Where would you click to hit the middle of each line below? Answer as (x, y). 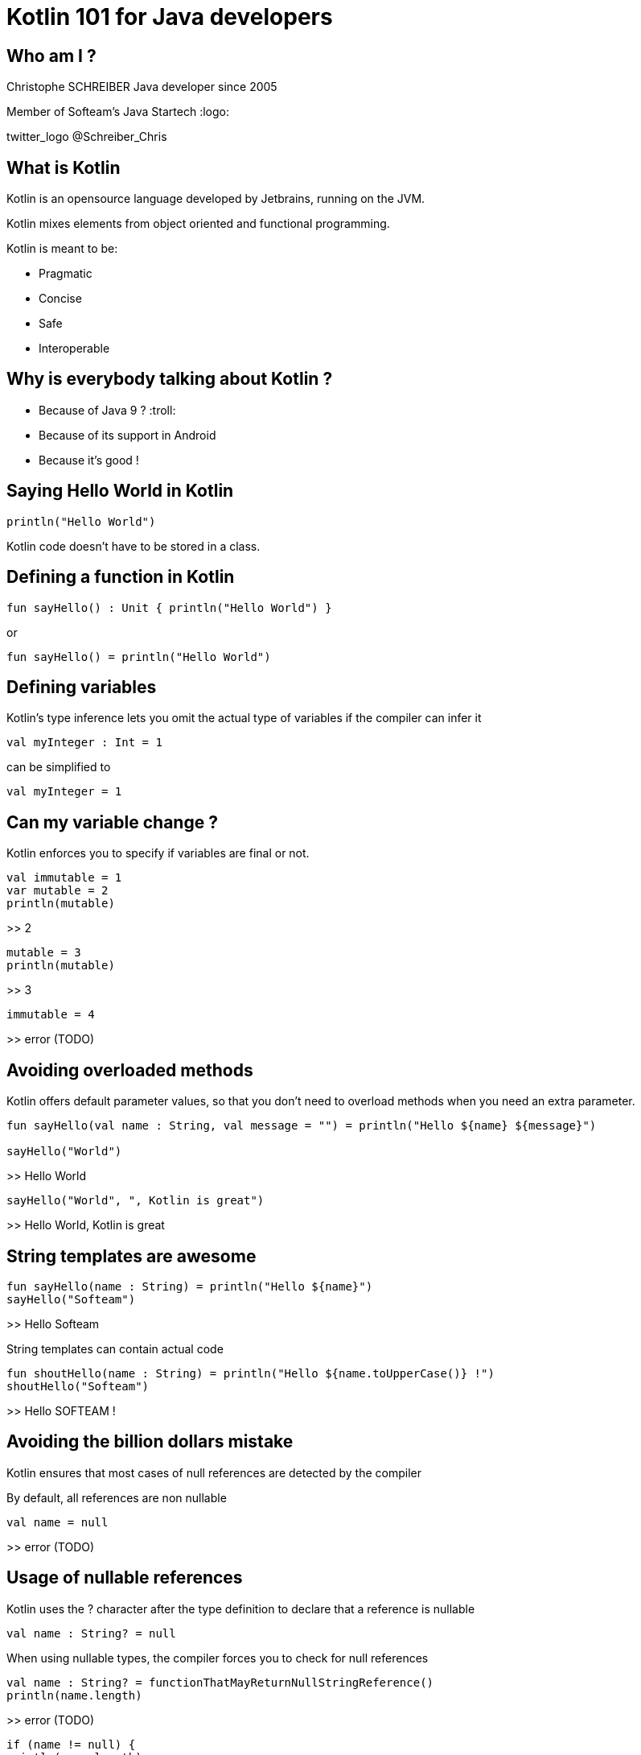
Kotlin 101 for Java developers (170, 17)
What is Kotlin (64, 167)
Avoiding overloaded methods (130, 1070)
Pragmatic (66, 274)
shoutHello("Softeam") (78, 1386)
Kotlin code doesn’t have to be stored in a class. (134, 546)
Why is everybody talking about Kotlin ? (170, 379)
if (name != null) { (71, 1744)
